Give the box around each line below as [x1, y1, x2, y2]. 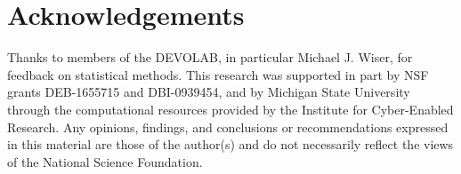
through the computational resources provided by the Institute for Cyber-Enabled [7, 99, 454, 118]
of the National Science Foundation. [7, 152, 203, 170]
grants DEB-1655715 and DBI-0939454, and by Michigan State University [7, 83, 410, 101]
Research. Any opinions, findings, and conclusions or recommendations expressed [7, 117, 449, 136]
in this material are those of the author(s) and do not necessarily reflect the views [7, 135, 454, 154]
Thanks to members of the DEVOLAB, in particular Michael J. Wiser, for [7, 48, 413, 67]
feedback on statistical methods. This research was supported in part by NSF [7, 65, 429, 83]
